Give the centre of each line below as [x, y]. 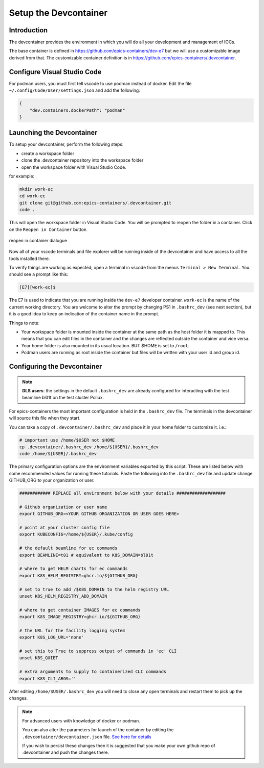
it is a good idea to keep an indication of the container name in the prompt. [84, 314]
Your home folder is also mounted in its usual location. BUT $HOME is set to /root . [105, 345]
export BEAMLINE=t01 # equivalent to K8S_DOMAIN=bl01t [86, 555]
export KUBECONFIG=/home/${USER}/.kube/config [76, 534]
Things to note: [24, 323]
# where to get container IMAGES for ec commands [80, 610]
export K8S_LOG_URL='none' [52, 637]
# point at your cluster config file [65, 527]
